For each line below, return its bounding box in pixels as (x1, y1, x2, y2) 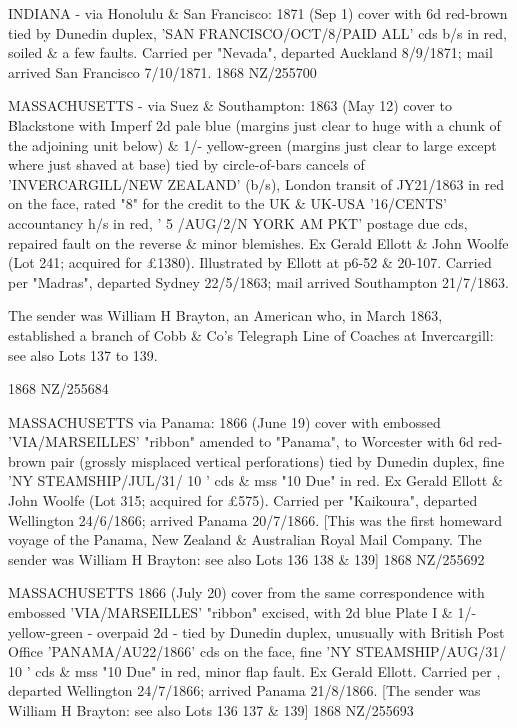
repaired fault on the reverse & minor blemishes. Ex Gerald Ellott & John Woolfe (8, 232, 509, 253)
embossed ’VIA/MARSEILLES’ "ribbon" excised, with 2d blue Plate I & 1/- (8, 602, 477, 623)
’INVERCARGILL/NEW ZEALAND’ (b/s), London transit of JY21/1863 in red (8, 173, 505, 194)
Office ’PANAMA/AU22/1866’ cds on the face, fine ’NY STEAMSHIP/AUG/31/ (8, 641, 507, 662)
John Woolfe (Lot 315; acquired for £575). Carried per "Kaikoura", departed (8, 490, 478, 511)
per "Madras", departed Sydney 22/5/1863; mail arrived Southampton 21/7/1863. (8, 271, 509, 292)
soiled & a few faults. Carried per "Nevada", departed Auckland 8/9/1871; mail (8, 42, 493, 63)
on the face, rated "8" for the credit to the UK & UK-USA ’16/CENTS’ (8, 193, 447, 214)
